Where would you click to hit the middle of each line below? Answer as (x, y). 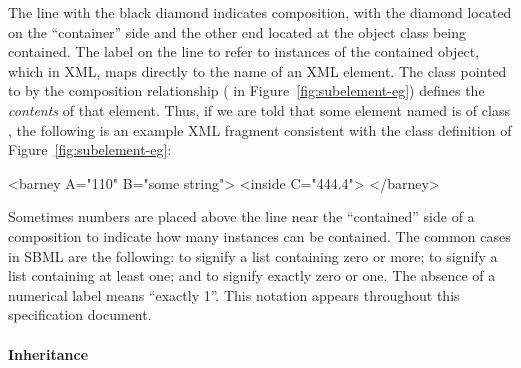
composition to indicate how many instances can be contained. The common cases (259, 235)
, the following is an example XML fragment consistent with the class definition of (260, 129)
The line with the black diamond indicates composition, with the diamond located (260, 12)
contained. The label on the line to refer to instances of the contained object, (244, 51)
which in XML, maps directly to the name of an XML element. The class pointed (257, 70)
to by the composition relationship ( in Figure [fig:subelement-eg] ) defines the (246, 90)
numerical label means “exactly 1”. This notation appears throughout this (234, 294)
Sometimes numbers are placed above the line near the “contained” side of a (241, 216)
